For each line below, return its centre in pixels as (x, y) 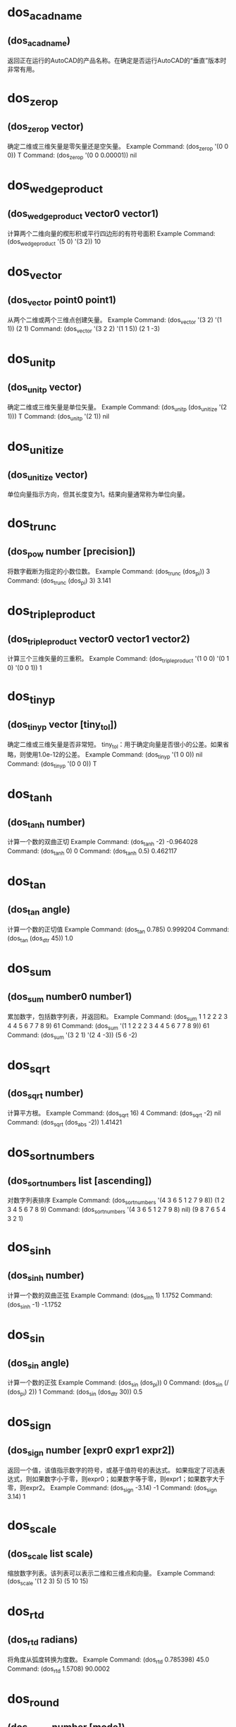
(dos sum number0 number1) (70, 998)
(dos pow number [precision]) (72, 552)
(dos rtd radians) (43, 1641)
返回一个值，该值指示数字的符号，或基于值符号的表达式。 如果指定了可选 (113, 1470)
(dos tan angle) (39, 910)
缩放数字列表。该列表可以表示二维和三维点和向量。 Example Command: (112, 1573)
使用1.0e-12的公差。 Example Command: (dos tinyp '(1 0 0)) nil (114, 755)
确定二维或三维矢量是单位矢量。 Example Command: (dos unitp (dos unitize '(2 (117, 408)
